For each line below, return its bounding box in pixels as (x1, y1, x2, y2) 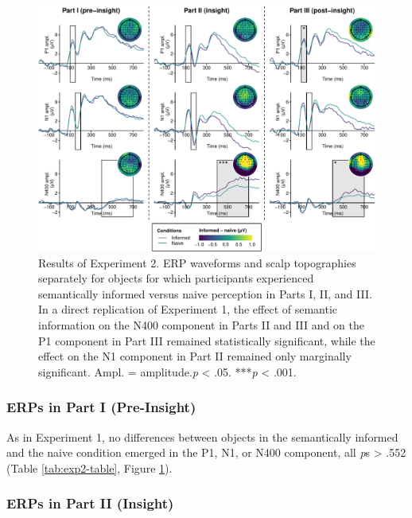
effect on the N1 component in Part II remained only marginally (38, 348, 352, 364)
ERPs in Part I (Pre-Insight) (6, 397, 196, 417)
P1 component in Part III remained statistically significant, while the (38, 332, 375, 349)
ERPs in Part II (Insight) (6, 493, 174, 513)
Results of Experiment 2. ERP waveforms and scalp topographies (38, 254, 356, 271)
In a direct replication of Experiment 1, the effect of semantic (38, 301, 338, 317)
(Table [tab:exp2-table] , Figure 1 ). (6, 459, 173, 476)
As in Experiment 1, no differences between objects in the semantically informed (6, 428, 398, 445)
